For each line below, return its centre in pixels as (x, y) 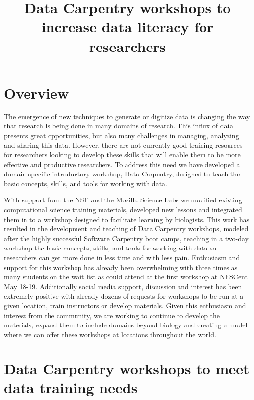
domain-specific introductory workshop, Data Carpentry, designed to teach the (122, 174)
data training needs (71, 387)
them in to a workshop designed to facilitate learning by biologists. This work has (127, 219)
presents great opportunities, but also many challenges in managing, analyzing (122, 135)
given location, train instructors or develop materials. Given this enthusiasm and (125, 305)
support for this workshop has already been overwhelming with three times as (121, 267)
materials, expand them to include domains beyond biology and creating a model (126, 325)
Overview (37, 92)
